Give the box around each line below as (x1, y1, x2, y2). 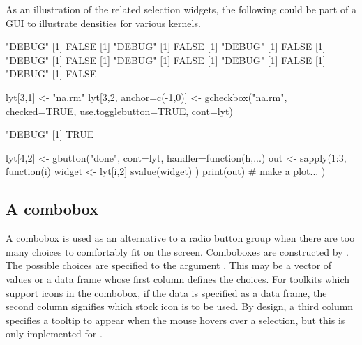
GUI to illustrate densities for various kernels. (6, 15, 201, 30)
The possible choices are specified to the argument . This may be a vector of (6, 258, 332, 273)
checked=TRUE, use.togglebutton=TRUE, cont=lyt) (6, 103, 233, 118)
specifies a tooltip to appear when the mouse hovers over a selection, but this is (6, 312, 345, 327)
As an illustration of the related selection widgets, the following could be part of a (6, 2, 356, 16)
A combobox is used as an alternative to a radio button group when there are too (6, 231, 355, 245)
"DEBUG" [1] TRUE (6, 127, 94, 141)
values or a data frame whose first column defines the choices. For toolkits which (6, 271, 350, 286)
